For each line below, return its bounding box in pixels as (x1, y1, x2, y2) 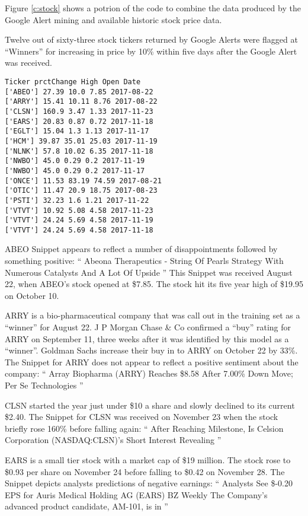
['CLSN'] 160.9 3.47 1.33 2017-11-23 (5, 107, 153, 116)
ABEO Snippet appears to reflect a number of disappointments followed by (5, 243, 278, 255)
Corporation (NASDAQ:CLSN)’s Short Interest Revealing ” (5, 434, 222, 446)
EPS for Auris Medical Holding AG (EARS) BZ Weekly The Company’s (5, 488, 268, 501)
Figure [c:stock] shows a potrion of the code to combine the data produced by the (5, 2, 301, 14)
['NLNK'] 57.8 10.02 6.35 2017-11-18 (5, 146, 153, 155)
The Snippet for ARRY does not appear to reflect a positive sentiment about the (5, 355, 299, 368)
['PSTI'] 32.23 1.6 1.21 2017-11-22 (5, 196, 149, 205)
